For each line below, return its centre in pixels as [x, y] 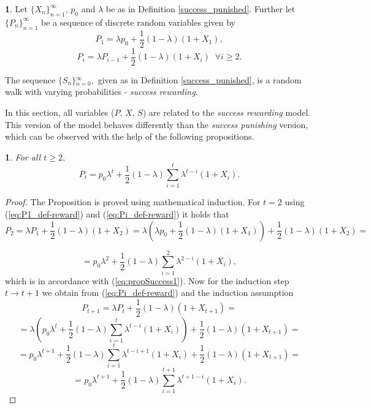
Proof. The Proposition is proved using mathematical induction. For [133, 202]
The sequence [30, 79]
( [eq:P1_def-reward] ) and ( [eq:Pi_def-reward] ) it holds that [117, 214]
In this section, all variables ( [60, 112]
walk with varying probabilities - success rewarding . [101, 92]
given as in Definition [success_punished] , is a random [200, 79]
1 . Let [17, 9]
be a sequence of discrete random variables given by [138, 22]
